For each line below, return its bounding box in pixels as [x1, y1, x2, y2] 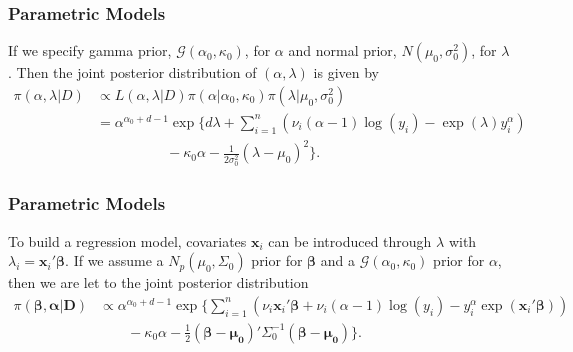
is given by [313, 62, 380, 83]
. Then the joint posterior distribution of [8, 62, 257, 83]
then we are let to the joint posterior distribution [8, 272, 309, 293]
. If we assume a [65, 250, 164, 271]
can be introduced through [268, 230, 432, 251]
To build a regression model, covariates [8, 230, 247, 251]
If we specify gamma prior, [8, 40, 172, 61]
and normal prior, [288, 40, 397, 61]
